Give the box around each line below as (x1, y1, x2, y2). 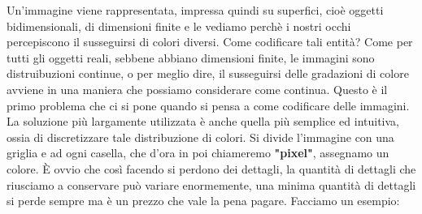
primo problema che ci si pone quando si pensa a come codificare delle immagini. (7, 96, 410, 113)
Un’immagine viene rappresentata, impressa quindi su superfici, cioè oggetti (7, 2, 384, 18)
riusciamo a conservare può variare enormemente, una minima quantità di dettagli (7, 176, 416, 193)
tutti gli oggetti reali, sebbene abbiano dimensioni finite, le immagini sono (7, 49, 375, 66)
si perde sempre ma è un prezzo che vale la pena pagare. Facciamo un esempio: (7, 192, 400, 209)
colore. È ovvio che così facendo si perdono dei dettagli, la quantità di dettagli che (7, 160, 416, 177)
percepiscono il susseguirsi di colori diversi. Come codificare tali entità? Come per (7, 33, 413, 50)
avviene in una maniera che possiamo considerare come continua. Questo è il (7, 80, 388, 97)
